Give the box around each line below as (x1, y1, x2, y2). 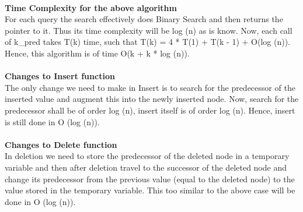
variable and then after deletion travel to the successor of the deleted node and (5, 161, 287, 173)
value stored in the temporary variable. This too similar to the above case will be (5, 184, 295, 196)
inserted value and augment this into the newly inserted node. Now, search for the (5, 93, 299, 105)
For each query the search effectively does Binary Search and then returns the (5, 13, 283, 25)
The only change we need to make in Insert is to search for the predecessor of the (5, 81, 295, 93)
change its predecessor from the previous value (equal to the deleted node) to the (5, 172, 295, 185)
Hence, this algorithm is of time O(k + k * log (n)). (5, 47, 190, 59)
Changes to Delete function (5, 138, 117, 150)
